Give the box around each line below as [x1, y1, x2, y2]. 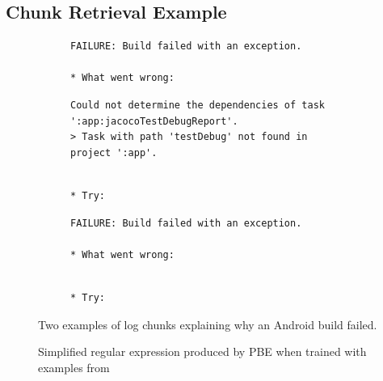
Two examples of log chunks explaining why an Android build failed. [38, 315, 377, 332]
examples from [38, 358, 110, 375]
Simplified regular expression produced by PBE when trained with [38, 343, 367, 360]
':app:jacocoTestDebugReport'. [70, 115, 238, 127]
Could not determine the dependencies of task [70, 99, 325, 111]
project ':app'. [70, 146, 158, 159]
